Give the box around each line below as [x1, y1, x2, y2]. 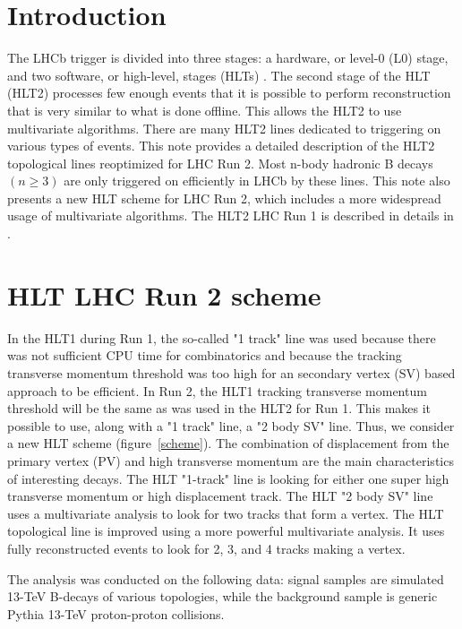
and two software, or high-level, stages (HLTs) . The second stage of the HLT [7, 65, 431, 84]
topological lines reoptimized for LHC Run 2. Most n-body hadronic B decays [7, 153, 433, 172]
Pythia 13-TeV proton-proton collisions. [7, 604, 225, 623]
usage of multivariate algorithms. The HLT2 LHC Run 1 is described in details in [7, 206, 454, 225]
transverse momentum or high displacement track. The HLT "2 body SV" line [7, 487, 433, 505]
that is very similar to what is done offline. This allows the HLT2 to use [7, 100, 402, 119]
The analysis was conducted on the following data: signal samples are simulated [7, 569, 444, 588]
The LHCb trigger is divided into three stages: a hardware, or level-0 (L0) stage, [7, 48, 449, 67]
